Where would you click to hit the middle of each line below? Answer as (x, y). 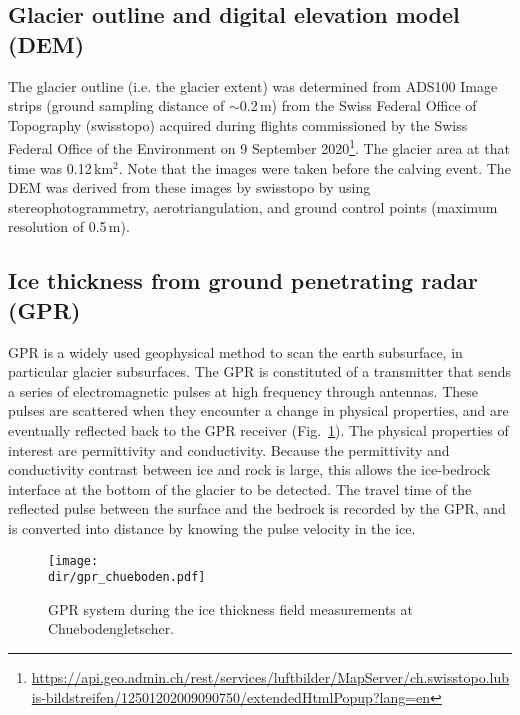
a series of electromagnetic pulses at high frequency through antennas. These (243, 390)
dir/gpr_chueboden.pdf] (127, 577)
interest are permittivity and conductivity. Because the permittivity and (229, 449)
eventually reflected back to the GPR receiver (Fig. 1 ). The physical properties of (258, 429)
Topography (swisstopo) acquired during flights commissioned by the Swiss (238, 124)
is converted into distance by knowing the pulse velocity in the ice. (212, 527)
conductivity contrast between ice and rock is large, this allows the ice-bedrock (249, 469)
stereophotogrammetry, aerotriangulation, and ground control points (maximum (253, 206)
